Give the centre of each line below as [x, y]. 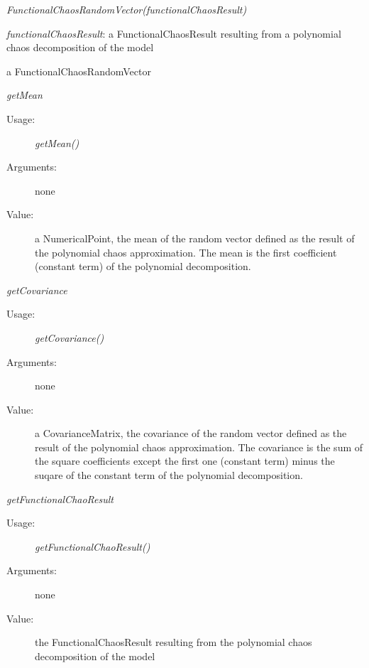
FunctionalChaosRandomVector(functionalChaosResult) [127, 9]
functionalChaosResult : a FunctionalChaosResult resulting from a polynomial [174, 33]
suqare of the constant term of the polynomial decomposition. [169, 475]
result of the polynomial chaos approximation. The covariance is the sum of [199, 447]
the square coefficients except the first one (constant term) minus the [185, 461]
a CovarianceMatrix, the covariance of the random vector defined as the [191, 433]
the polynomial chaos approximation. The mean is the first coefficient [186, 252]
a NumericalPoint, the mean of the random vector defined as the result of [195, 238]
